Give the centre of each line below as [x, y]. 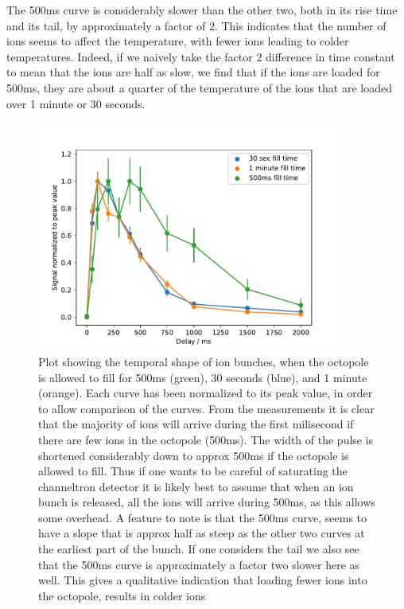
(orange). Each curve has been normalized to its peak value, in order [206, 393]
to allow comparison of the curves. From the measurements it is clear [206, 408]
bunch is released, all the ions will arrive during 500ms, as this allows [207, 502]
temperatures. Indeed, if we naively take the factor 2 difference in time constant [201, 56]
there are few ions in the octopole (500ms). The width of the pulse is [206, 439]
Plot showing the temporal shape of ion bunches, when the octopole [204, 361]
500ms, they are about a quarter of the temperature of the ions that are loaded [199, 87]
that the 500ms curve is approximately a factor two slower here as [199, 564]
